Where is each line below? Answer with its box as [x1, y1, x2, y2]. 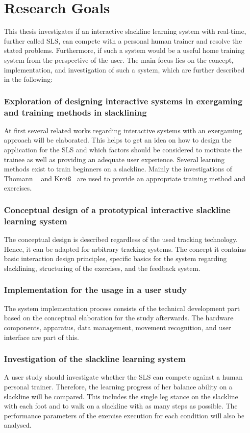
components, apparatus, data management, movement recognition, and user [4, 322, 231, 332]
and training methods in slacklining [4, 106, 147, 118]
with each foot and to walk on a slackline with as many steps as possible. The [4, 401, 238, 411]
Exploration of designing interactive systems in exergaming [4, 95, 243, 107]
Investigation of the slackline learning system [4, 353, 186, 365]
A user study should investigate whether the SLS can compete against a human [4, 372, 243, 382]
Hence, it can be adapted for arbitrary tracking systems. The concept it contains [4, 243, 246, 254]
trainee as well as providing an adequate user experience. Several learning [4, 154, 225, 164]
